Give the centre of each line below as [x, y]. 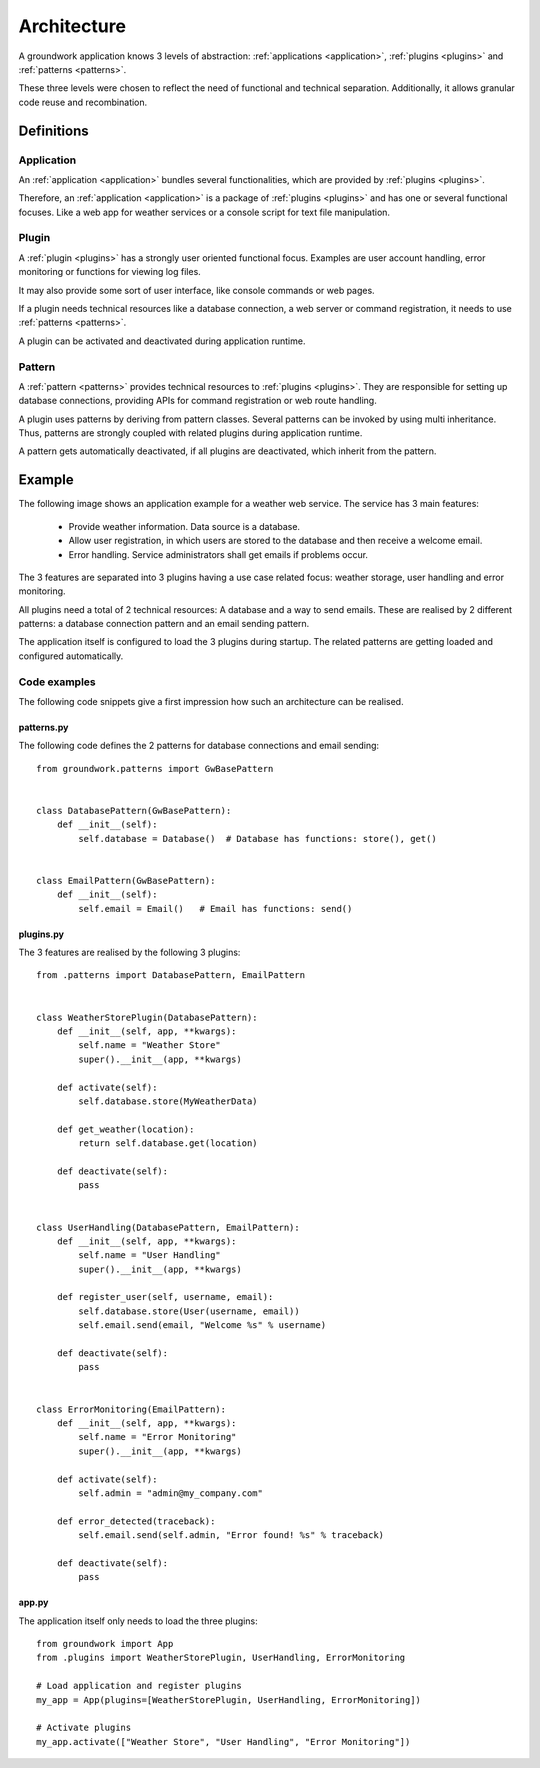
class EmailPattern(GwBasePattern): [126, 880]
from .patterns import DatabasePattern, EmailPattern [170, 975]
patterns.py [43, 727]
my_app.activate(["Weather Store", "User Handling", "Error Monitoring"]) [223, 1741]
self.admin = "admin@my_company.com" [171, 1493]
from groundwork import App [105, 1644]
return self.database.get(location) [168, 1143]
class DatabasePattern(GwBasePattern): [134, 810]
